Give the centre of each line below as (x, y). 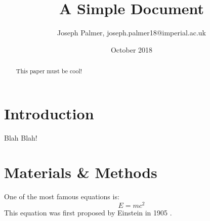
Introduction (49, 113)
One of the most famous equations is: (62, 196)
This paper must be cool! (49, 71)
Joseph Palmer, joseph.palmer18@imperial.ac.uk (132, 33)
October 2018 (132, 49)
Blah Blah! (21, 137)
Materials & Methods (81, 172)
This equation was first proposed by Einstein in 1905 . (88, 213)
